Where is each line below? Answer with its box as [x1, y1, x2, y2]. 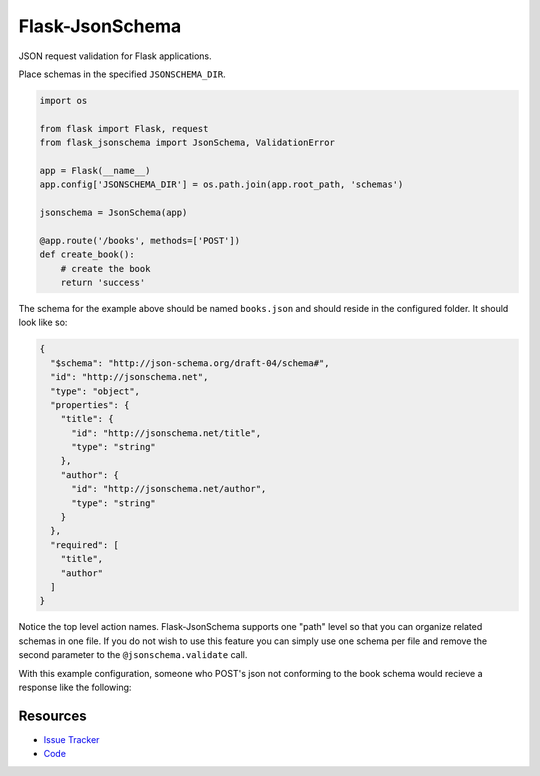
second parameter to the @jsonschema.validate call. [18, 649, 248, 661]
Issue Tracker [43, 733, 100, 745]
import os [39, 95, 88, 106]
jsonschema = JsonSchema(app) [39, 207, 188, 219]
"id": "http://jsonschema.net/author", [71, 483, 267, 495]
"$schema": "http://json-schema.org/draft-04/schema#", [50, 357, 330, 369]
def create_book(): [39, 249, 135, 260]
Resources [18, 707, 87, 724]
